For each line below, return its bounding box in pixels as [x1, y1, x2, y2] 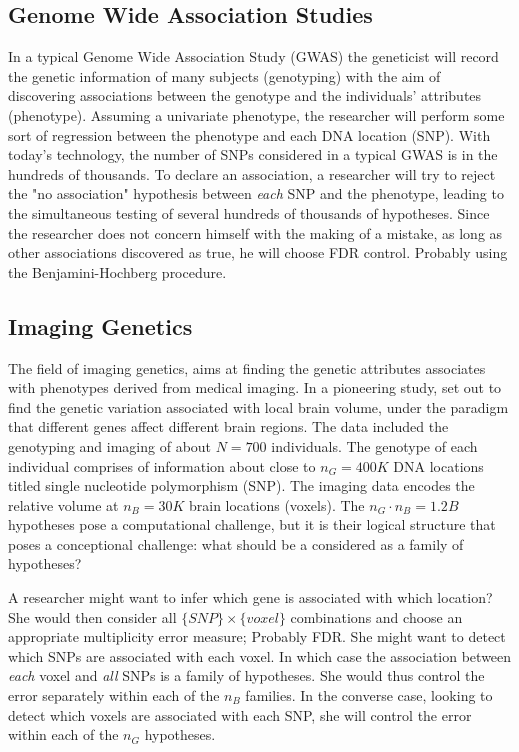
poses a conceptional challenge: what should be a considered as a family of [8, 533, 464, 554]
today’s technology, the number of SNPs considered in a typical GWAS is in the [8, 144, 498, 165]
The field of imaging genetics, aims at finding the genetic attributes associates [8, 357, 486, 378]
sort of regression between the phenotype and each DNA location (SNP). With [8, 124, 491, 145]
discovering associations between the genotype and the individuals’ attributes [8, 85, 482, 106]
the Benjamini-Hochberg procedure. [8, 261, 227, 282]
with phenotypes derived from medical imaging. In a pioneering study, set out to [8, 377, 502, 398]
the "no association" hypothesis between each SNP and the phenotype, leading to [8, 183, 504, 204]
